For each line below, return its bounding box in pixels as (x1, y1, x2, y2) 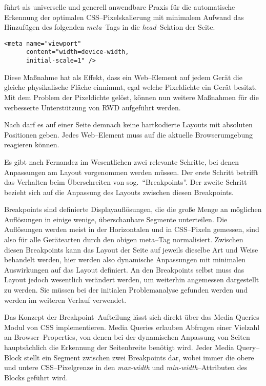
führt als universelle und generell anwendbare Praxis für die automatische (4, 2, 235, 12)
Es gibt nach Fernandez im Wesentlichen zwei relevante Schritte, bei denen (4, 156, 239, 167)
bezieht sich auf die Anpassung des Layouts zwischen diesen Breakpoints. (4, 186, 234, 197)
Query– (236, 342, 260, 352)
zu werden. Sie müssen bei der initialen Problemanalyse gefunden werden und (4, 284, 248, 295)
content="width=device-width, (26, 48, 129, 56)
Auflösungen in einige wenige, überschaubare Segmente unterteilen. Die (4, 214, 228, 224)
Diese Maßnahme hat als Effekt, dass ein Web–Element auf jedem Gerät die (4, 71, 242, 82)
